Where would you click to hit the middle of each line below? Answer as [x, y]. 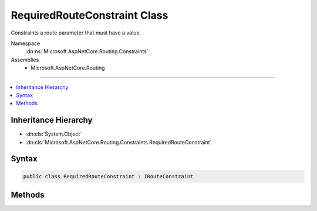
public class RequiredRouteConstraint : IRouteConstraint [108, 176]
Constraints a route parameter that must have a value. [76, 33]
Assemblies [25, 60]
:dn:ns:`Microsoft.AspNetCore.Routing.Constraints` [87, 51]
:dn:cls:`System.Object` [54, 134]
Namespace [26, 43]
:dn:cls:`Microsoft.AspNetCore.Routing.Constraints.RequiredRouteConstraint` [119, 142]
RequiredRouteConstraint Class [90, 15]
